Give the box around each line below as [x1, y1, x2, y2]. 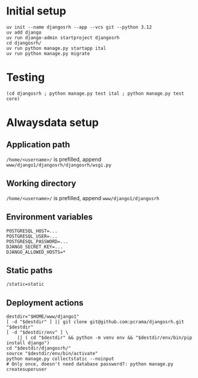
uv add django [6, 29, 42, 36]
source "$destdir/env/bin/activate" [6, 351, 98, 357]
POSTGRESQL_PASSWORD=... [6, 238, 69, 245]
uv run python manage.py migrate [6, 50, 90, 57]
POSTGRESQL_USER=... [6, 233, 58, 239]
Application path [6, 140, 70, 150]
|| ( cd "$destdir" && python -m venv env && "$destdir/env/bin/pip [17, 335, 193, 341]
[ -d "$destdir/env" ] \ [6, 330, 69, 336]
